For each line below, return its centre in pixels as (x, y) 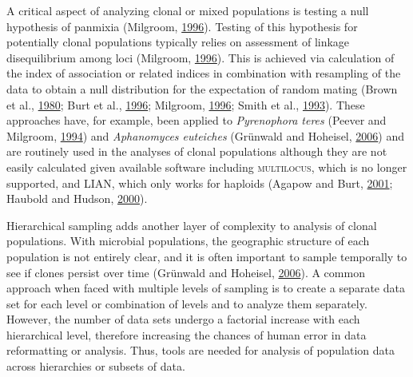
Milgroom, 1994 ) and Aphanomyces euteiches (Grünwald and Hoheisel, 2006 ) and (205, 135)
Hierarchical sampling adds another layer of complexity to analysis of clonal (192, 225)
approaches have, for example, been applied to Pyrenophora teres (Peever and (197, 120)
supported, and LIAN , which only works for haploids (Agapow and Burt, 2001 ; (200, 183)
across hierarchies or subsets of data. (96, 366)
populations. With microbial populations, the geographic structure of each (188, 241)
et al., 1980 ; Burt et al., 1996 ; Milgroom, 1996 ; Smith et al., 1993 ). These (186, 104)
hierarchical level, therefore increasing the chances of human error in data (187, 334)
